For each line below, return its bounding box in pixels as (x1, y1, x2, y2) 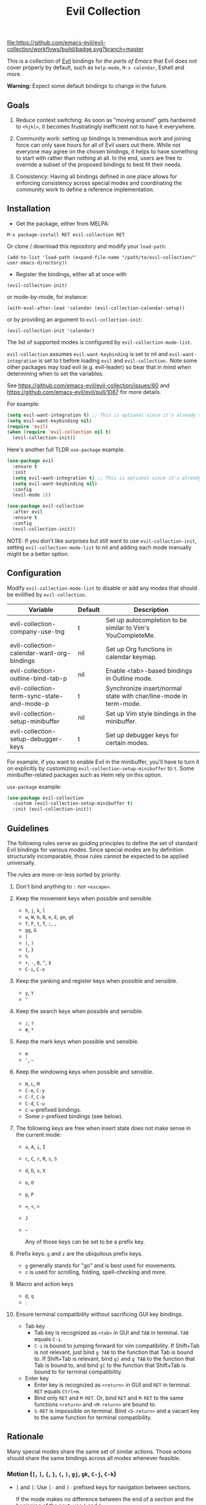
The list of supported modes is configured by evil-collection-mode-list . (7, 338, 192, 346)
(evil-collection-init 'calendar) (7, 327, 95, 334)
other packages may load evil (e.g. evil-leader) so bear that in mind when (7, 363, 191, 371)
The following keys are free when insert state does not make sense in (15, 1124, 191, 1132)
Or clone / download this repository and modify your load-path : (7, 242, 167, 250)
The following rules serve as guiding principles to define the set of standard (7, 839, 198, 846)
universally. (7, 859, 36, 866)
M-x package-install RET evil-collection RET (7, 231, 125, 238)
